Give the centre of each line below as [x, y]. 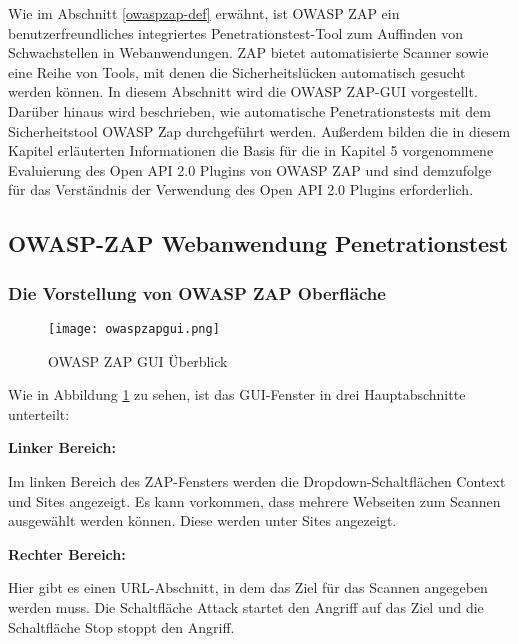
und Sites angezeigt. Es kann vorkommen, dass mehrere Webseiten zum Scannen [254, 500]
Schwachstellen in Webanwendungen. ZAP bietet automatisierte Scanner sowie [248, 52]
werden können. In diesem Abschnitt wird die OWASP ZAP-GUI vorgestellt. [243, 91]
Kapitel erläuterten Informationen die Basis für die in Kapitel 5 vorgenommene [251, 150]
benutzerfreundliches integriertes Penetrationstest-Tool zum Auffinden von [235, 32]
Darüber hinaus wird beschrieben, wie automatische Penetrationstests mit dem [249, 110]
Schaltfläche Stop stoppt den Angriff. [121, 626]
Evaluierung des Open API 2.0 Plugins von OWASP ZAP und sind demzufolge [250, 169]
